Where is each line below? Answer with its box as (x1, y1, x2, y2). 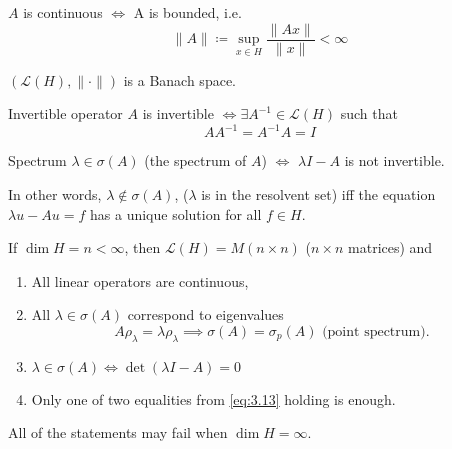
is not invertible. (344, 150, 445, 171)
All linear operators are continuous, (31, 270, 249, 291)
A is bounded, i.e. (133, 2, 242, 22)
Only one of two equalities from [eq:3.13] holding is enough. (31, 388, 396, 409)
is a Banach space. (123, 69, 236, 90)
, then (124, 237, 161, 258)
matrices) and (348, 237, 433, 258)
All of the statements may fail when (8, 422, 228, 443)
